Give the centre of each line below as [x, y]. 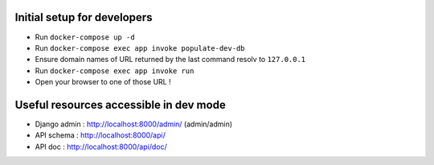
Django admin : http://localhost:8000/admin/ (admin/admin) [134, 124]
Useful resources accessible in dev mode [121, 105]
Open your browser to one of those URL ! [103, 82]
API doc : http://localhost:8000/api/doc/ [101, 146]
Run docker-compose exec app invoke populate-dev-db [140, 47]
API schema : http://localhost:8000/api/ [100, 135]
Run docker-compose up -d [85, 37]
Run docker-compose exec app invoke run [115, 70]
